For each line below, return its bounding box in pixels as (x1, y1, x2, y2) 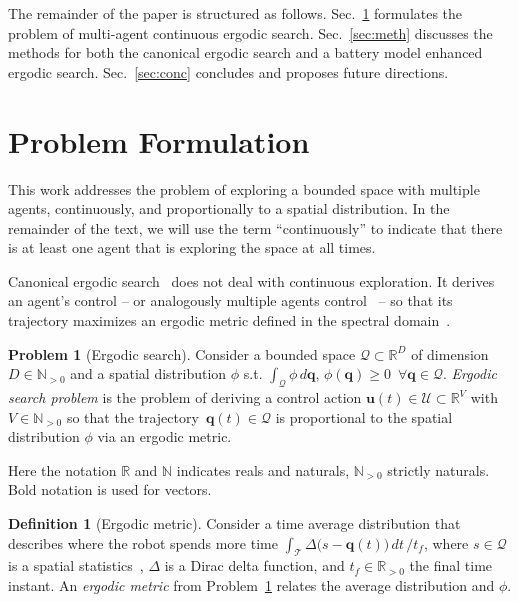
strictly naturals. (387, 459, 490, 480)
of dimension (411, 343, 489, 364)
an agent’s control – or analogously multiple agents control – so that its (8, 290, 453, 311)
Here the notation (8, 459, 117, 480)
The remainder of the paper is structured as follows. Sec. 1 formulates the (8, 3, 463, 23)
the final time (409, 555, 493, 576)
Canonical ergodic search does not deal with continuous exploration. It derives (8, 270, 495, 291)
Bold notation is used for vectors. (8, 479, 212, 500)
